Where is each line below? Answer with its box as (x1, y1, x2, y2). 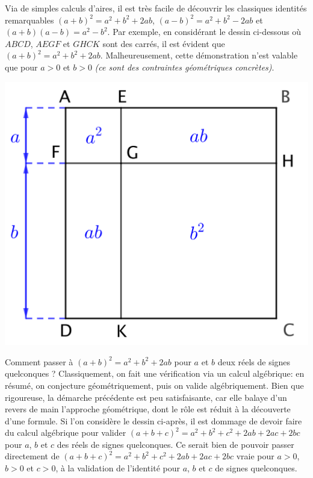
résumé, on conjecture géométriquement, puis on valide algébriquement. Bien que (5, 379, 304, 391)
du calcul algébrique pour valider (5, 426, 126, 439)
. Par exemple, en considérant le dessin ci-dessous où (107, 25, 302, 38)
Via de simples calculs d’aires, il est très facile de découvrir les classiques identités (5, 2, 307, 14)
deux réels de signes (217, 355, 291, 368)
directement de (5, 450, 60, 462)
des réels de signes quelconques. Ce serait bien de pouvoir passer (57, 438, 294, 450)
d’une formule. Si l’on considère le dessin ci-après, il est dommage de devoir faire (5, 414, 302, 427)
